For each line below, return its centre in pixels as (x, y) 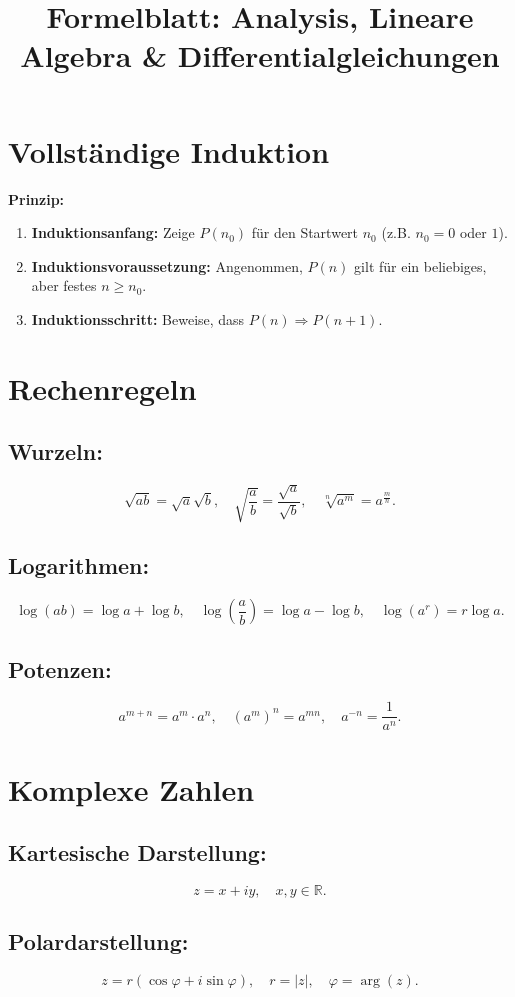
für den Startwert (305, 232)
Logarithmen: (79, 565)
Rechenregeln (102, 387)
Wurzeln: (55, 451)
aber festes (64, 285)
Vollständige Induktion (169, 150)
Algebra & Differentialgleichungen (260, 55)
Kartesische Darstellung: (137, 852)
